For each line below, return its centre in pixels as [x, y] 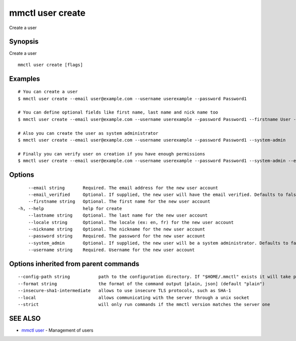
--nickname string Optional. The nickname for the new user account [116, 229]
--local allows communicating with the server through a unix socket [134, 298]
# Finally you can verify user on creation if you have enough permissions [111, 154]
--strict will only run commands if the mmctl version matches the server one [144, 304]
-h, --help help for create [70, 208]
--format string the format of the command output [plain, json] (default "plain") [141, 284]
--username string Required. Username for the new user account [111, 250]
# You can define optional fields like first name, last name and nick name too [118, 113]
